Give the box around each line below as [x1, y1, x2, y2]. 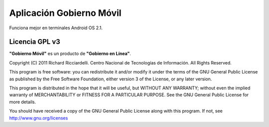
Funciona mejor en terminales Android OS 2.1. [9, 25, 103, 31]
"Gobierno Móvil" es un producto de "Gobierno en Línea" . [9, 51, 132, 57]
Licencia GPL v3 [9, 38, 61, 46]
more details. [9, 99, 36, 105]
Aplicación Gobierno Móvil [9, 7, 122, 18]
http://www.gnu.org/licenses [9, 115, 68, 121]
